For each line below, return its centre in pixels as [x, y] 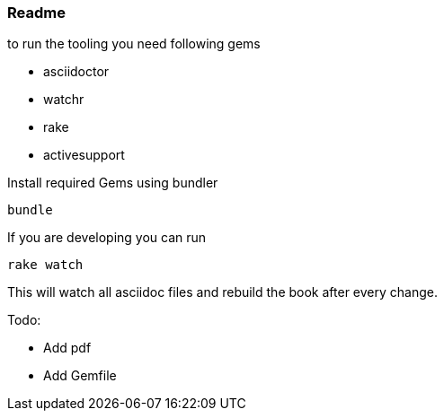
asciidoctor [76, 72]
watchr [64, 100]
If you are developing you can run [107, 238]
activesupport [84, 155]
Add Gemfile [80, 376]
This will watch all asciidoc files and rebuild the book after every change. [222, 292]
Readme [36, 13]
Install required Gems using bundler [113, 183]
